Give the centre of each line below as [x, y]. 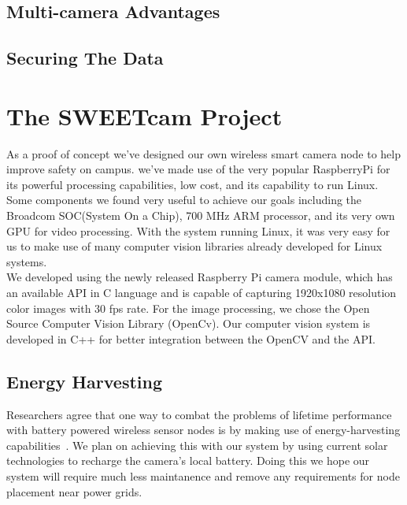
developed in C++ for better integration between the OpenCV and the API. [191, 338]
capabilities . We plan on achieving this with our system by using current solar [197, 445]
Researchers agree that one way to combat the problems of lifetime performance [199, 414]
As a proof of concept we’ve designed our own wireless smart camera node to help [204, 153]
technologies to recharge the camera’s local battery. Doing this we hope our [188, 460]
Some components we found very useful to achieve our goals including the [184, 200]
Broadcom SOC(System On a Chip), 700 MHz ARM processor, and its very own [201, 215]
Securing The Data [85, 58]
